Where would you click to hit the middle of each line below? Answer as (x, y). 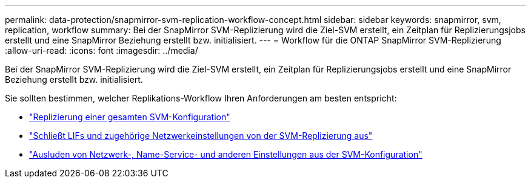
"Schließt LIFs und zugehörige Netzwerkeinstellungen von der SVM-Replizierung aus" (201, 136)
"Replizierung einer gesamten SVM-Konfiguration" (130, 117)
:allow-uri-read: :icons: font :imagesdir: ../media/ (102, 50)
